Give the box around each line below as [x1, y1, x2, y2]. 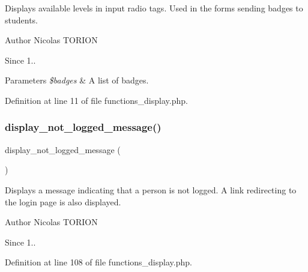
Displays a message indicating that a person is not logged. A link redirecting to [5, 183, 297, 196]
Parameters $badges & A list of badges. [5, 74, 149, 86]
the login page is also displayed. [5, 195, 121, 208]
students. [5, 13, 38, 26]
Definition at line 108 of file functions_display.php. [5, 256, 192, 268]
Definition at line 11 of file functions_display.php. [5, 94, 188, 106]
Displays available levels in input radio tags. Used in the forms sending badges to [5, 2, 303, 14]
